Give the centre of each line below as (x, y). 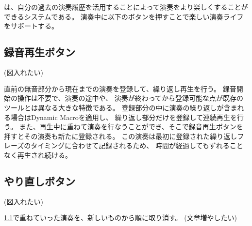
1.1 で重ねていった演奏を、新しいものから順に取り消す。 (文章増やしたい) (121, 218)
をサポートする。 (31, 26)
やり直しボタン (40, 181)
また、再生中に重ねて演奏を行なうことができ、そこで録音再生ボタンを (131, 127)
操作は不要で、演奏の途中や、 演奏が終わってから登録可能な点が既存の (130, 98)
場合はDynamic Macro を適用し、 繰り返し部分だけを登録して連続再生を (124, 117)
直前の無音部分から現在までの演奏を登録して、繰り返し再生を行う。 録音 (120, 88)
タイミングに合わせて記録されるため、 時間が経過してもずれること (137, 145)
